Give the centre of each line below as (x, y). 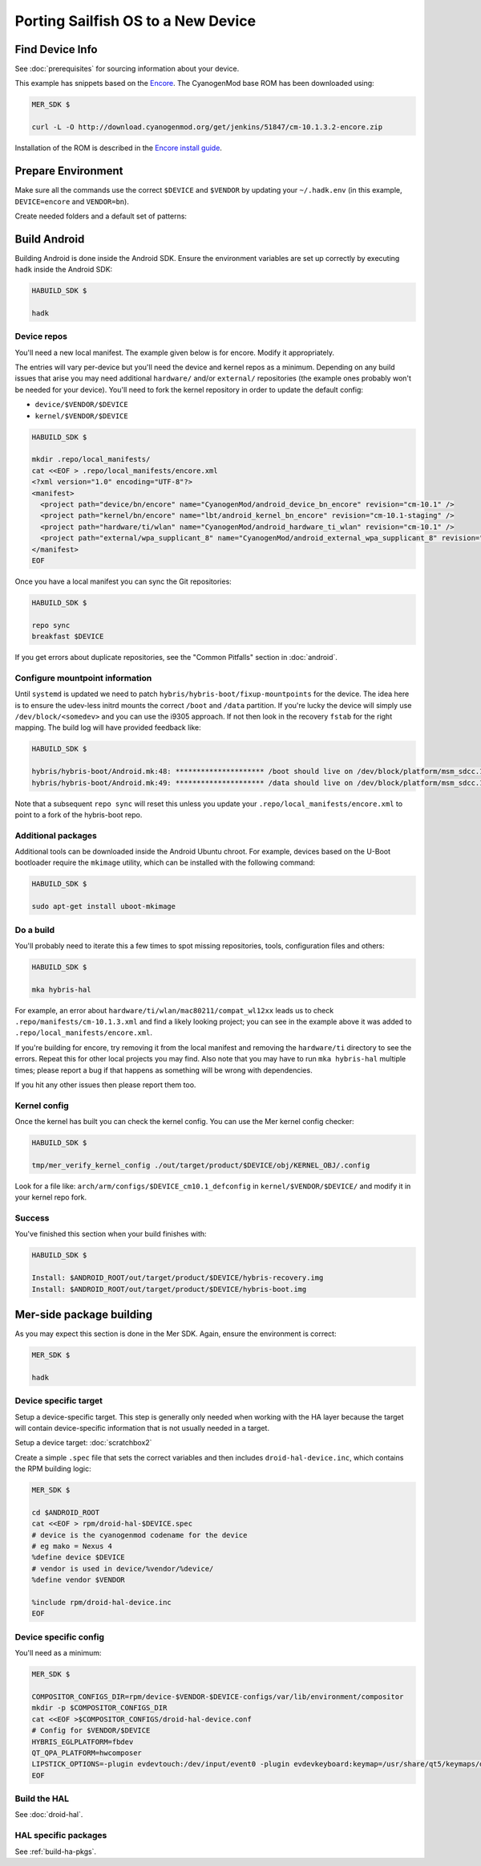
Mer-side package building (83, 1314)
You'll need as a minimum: (58, 1653)
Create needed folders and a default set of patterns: (101, 216)
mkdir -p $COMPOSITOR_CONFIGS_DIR (99, 1708)
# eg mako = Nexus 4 (72, 1546)
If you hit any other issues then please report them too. (105, 1085)
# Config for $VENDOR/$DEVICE (91, 1731)
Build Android (50, 239)
